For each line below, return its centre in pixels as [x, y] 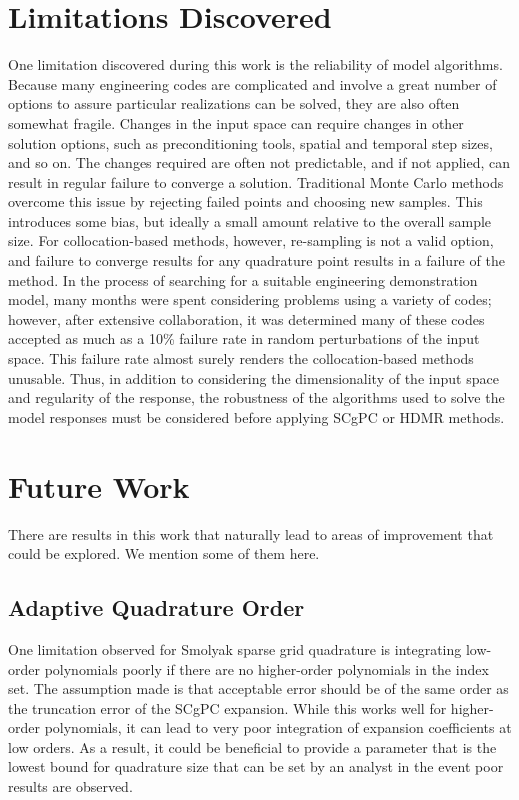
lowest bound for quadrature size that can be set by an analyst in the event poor [256, 766]
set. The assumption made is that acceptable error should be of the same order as [258, 688]
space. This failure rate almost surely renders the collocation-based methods [241, 358]
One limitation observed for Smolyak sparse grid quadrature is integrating [235, 648]
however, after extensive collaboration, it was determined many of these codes [246, 318]
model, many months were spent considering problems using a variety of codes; [250, 299]
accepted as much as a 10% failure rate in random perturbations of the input [244, 338]
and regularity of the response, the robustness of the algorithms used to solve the [256, 397]
